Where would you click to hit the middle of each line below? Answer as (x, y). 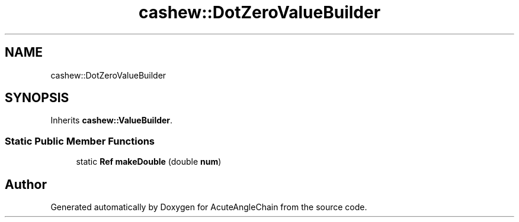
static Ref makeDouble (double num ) (149, 162)
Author (26, 184)
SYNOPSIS (37, 98)
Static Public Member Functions (80, 141)
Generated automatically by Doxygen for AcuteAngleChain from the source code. (209, 207)
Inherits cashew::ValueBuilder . (112, 120)
